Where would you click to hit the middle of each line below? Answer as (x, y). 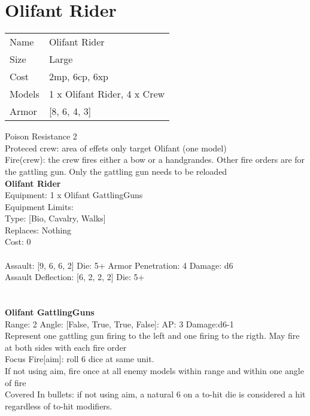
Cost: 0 (18, 242)
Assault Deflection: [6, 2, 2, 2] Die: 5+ (75, 277)
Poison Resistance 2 (41, 136)
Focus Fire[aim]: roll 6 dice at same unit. (80, 359)
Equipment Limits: (39, 206)
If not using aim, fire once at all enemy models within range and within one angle (154, 371)
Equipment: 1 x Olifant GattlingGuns (74, 195)
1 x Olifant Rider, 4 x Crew (107, 94)
